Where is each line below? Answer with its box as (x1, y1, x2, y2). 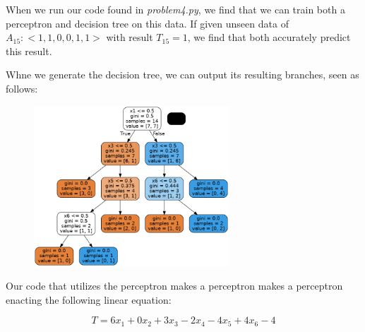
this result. (6, 43, 52, 58)
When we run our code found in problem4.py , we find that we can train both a (6, 2, 345, 16)
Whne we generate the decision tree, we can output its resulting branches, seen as (6, 67, 359, 82)
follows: (6, 81, 38, 95)
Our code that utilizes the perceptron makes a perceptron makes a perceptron (6, 278, 343, 293)
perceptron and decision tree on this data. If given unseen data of (6, 16, 289, 30)
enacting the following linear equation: (6, 292, 172, 307)
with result (106, 30, 153, 45)
